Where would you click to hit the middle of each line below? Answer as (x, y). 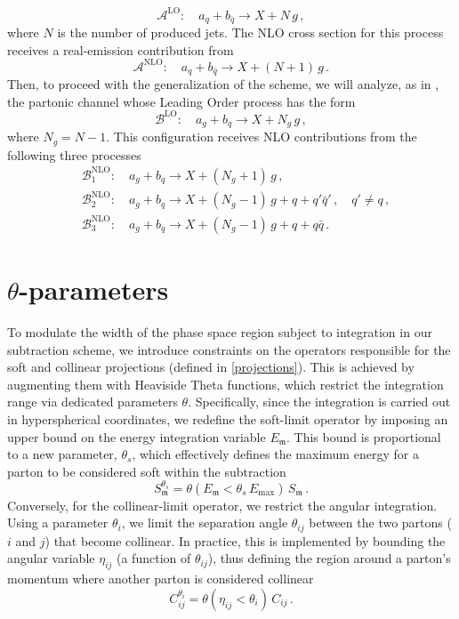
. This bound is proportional (364, 436)
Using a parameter (58, 523)
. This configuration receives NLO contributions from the (262, 137)
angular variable (51, 558)
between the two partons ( (380, 523)
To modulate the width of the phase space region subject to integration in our (220, 332)
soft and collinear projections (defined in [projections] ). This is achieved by (211, 367)
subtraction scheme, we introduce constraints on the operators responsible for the (229, 349)
